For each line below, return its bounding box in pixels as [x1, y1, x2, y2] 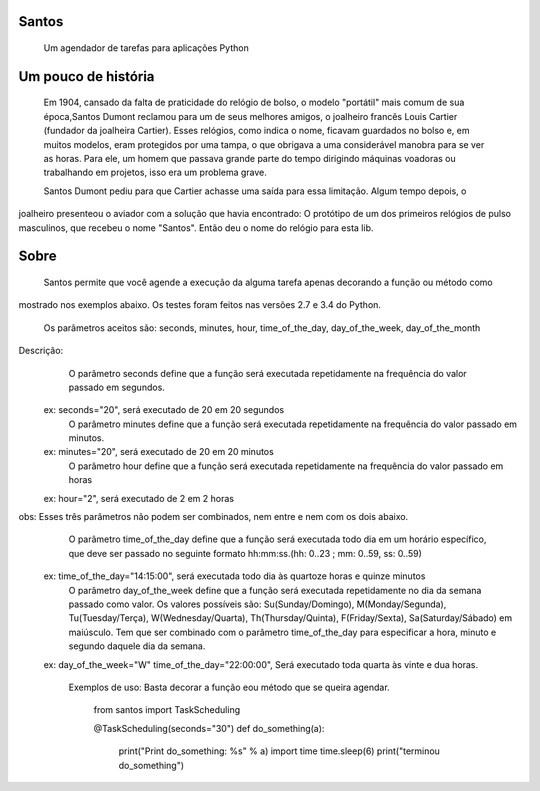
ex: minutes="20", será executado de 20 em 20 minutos [43, 446, 274, 458]
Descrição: [18, 345, 64, 357]
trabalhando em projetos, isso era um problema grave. [43, 166, 267, 179]
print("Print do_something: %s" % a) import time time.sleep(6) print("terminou [118, 745, 440, 757]
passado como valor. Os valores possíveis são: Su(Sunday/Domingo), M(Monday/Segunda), [68, 598, 447, 610]
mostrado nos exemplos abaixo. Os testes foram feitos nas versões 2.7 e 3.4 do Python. [18, 299, 382, 311]
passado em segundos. [68, 381, 165, 393]
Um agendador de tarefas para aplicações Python [43, 42, 249, 54]
